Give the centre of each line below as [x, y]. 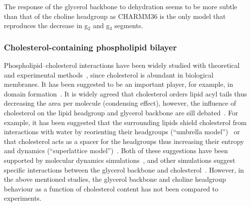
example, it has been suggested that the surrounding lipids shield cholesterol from [125, 122]
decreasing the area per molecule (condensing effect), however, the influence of [120, 103]
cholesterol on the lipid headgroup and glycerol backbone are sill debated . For [121, 112]
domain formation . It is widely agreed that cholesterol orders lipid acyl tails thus [125, 93]
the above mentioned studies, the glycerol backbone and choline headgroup [115, 179]
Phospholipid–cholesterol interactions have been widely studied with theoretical [122, 65]
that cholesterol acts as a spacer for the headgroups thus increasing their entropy [124, 141]
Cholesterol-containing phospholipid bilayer [90, 47]
